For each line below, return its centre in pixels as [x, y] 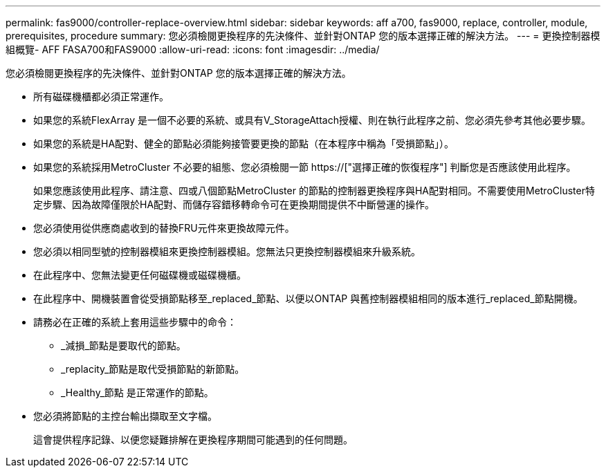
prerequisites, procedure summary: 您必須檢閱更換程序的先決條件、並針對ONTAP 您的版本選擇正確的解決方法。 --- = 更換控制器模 [303, 36]
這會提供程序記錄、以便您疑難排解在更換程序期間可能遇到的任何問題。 [193, 439]
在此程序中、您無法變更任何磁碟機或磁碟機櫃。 [140, 275]
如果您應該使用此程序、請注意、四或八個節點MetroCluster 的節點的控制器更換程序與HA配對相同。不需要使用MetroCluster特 [314, 191]
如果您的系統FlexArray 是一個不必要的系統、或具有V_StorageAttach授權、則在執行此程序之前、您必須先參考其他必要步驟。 [312, 120]
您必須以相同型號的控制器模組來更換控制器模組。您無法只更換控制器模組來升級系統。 [227, 251]
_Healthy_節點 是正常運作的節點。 [137, 392]
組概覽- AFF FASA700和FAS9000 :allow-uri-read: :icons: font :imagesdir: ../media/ [193, 49]
